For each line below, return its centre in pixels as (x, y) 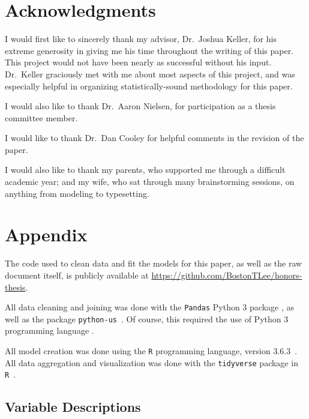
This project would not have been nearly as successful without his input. (138, 62)
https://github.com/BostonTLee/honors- (227, 275)
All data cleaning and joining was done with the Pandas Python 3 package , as (149, 307)
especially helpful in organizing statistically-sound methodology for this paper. (149, 86)
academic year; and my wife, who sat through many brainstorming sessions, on (150, 182)
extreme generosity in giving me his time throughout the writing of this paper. (149, 50)
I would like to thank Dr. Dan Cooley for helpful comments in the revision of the (154, 138)
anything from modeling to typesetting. (77, 193)
